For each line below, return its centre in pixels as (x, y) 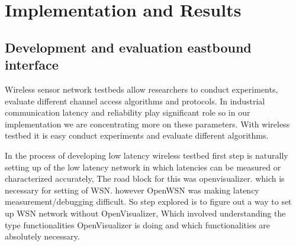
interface (32, 65)
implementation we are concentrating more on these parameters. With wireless (147, 124)
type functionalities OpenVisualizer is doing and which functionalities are (138, 224)
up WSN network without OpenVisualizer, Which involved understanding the (145, 213)
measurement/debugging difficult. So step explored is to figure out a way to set (148, 201)
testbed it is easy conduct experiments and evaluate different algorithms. (137, 135)
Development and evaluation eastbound (128, 47)
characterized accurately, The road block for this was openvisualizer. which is (145, 178)
